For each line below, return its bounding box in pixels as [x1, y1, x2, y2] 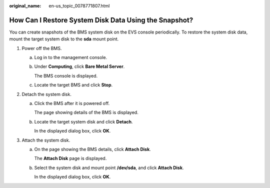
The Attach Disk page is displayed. [34, 155, 107, 161]
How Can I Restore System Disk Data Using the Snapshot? [9, 15, 193, 24]
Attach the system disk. [21, 137, 70, 143]
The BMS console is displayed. [34, 72, 98, 78]
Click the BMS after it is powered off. [34, 100, 110, 106]
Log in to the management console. [34, 54, 107, 60]
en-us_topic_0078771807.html [48, 3, 110, 8]
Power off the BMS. [21, 45, 62, 51]
